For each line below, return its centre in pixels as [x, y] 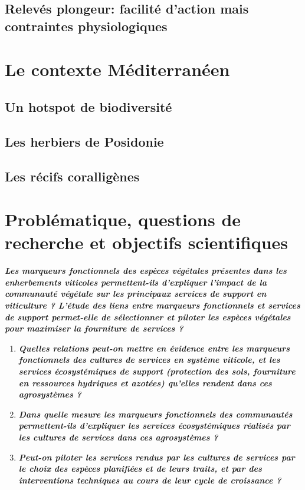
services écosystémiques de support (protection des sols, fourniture [157, 371]
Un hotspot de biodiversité [88, 106]
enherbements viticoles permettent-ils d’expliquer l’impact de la [136, 282]
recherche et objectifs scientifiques [147, 242]
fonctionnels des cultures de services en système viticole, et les [149, 360]
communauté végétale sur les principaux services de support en [136, 294]
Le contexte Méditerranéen [117, 69]
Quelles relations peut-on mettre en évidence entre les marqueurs [154, 348]
